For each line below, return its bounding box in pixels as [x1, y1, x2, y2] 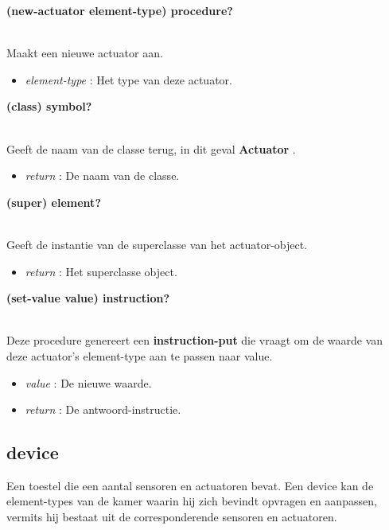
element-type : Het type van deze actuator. [25, 71, 232, 88]
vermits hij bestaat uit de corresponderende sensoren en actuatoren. [6, 509, 337, 525]
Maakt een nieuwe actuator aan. [6, 45, 163, 61]
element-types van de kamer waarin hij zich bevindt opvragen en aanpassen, [6, 493, 377, 509]
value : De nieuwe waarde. [25, 374, 152, 391]
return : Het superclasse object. [25, 263, 177, 279]
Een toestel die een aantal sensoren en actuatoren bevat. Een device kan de [6, 477, 374, 493]
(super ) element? [6, 193, 101, 210]
